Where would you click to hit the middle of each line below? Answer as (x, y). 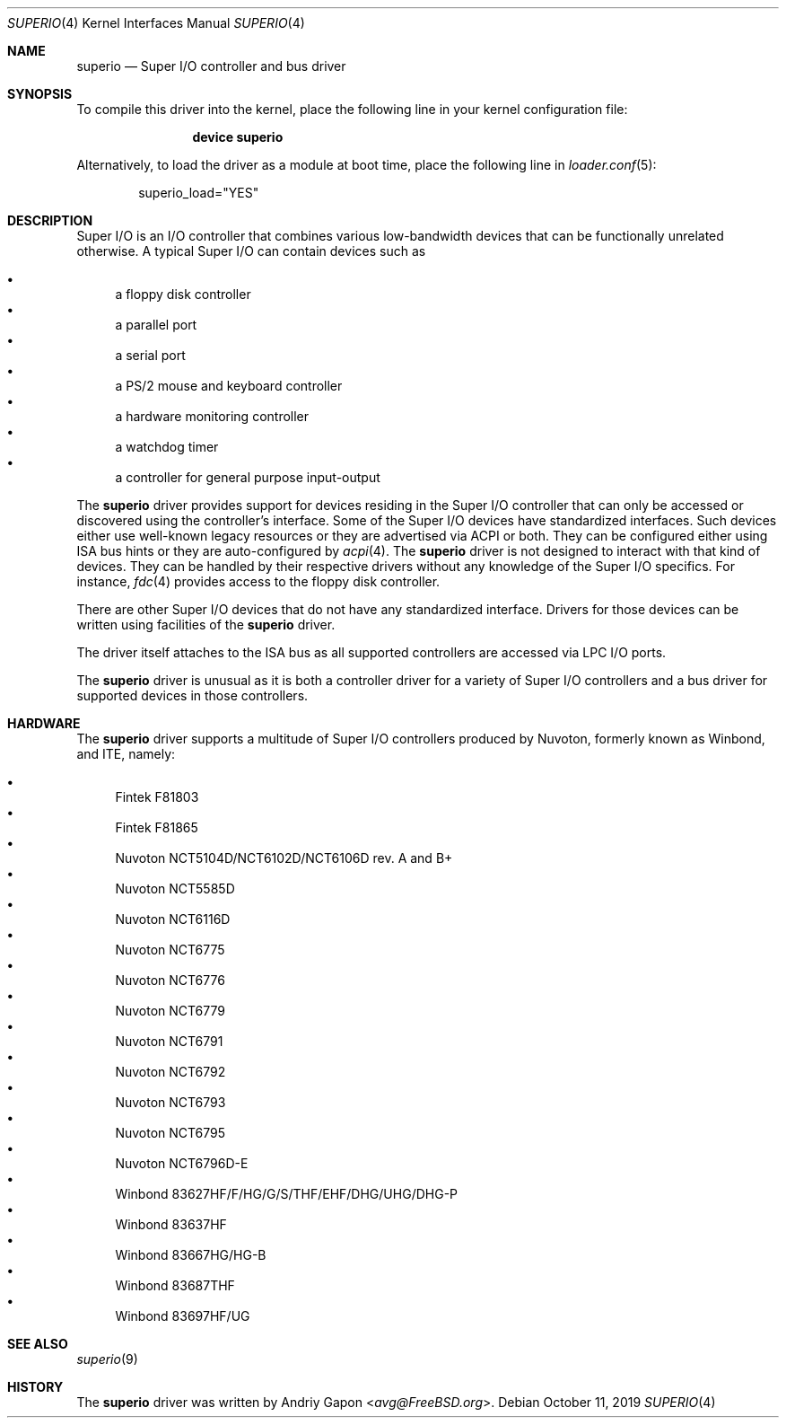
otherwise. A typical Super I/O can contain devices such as (251, 251)
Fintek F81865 (157, 827)
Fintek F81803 (157, 797)
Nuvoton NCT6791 (169, 1041)
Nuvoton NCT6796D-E (182, 1163)
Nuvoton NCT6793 (170, 1102)
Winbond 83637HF (171, 1224)
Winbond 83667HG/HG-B (191, 1255)
